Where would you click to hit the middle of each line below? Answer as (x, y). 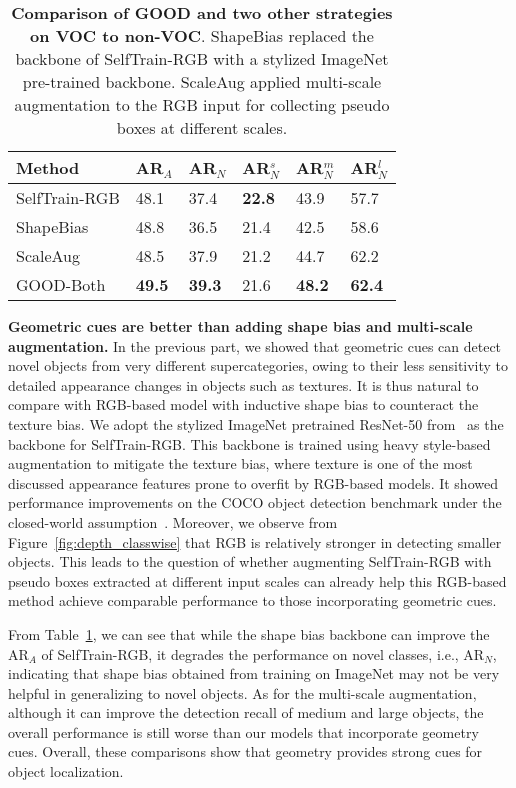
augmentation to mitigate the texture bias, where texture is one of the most (240, 463)
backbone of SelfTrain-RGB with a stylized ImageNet (202, 58)
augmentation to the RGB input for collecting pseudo (202, 104)
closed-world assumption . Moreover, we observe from (173, 521)
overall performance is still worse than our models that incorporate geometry (243, 731)
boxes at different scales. (202, 127)
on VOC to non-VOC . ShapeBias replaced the (202, 35)
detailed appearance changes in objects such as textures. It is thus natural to (243, 384)
